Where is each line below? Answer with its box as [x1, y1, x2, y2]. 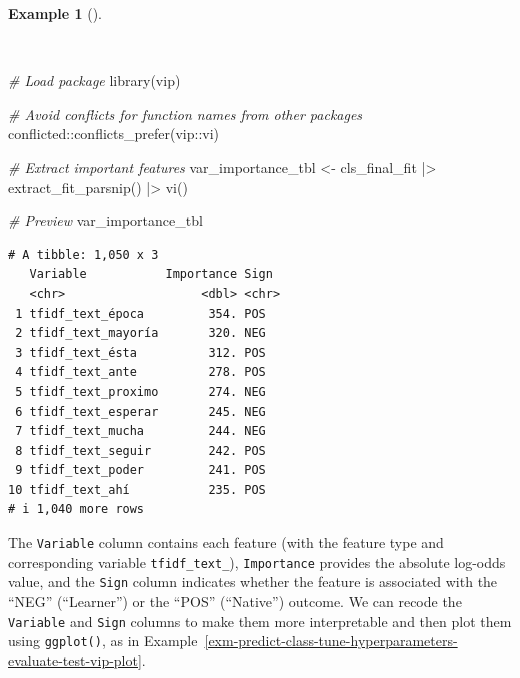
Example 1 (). [8, 3, 102, 23]
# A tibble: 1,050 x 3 [8, 247, 159, 262]
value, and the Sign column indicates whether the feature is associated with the [8, 571, 498, 592]
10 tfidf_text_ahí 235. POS [8, 482, 266, 497]
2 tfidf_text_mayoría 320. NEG [15, 326, 266, 341]
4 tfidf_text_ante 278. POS [15, 365, 266, 380]
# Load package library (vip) [8, 70, 181, 91]
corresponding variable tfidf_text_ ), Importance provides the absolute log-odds [8, 551, 506, 572]
